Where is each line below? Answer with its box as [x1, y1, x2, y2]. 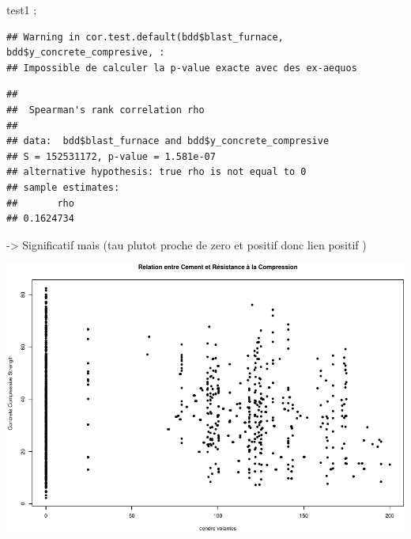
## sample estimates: [6, 181, 120, 193]
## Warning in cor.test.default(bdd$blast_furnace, [6, 31, 284, 43]
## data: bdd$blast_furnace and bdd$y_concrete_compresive [6, 135, 330, 147]
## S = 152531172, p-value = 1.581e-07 [6, 150, 216, 162]
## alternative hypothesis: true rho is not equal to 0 [6, 166, 307, 178]
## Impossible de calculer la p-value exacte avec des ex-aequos [6, 62, 357, 74]
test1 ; [6, 2, 37, 17]
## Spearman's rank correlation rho [6, 104, 205, 116]
